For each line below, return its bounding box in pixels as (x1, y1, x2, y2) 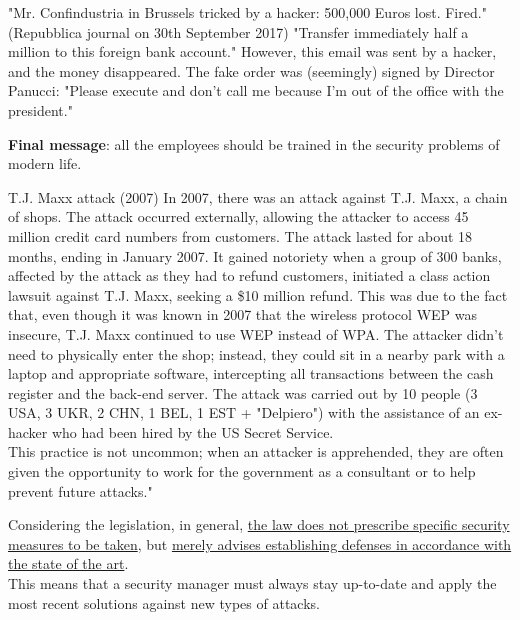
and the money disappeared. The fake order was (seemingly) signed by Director (8, 60, 495, 81)
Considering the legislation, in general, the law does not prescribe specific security (8, 514, 510, 535)
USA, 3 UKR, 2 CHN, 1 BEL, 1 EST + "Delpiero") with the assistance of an (8, 402, 480, 423)
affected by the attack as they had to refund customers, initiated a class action (8, 265, 491, 286)
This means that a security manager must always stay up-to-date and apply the (8, 573, 497, 594)
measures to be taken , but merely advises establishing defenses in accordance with (8, 533, 512, 554)
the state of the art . (8, 553, 129, 574)
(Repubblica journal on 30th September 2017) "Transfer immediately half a (8, 21, 469, 42)
